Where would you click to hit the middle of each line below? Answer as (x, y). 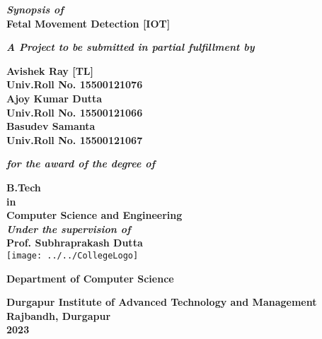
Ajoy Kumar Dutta (54, 98)
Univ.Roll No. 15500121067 (75, 139)
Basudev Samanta (51, 126)
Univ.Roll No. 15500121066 (75, 112)
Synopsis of (35, 9)
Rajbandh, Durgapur (59, 315)
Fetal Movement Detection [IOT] (88, 23)
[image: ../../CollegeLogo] (73, 255)
